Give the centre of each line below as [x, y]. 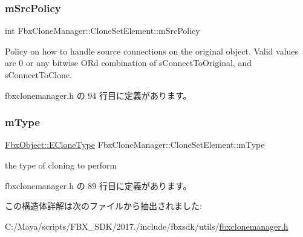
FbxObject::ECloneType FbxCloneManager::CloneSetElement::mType [135, 145]
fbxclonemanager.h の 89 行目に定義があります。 [98, 185]
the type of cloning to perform [61, 165]
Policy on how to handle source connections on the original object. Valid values [152, 51]
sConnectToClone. [38, 75]
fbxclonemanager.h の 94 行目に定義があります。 [98, 95]
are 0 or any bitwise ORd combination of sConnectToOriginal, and [129, 63]
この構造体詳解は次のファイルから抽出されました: [103, 206]
